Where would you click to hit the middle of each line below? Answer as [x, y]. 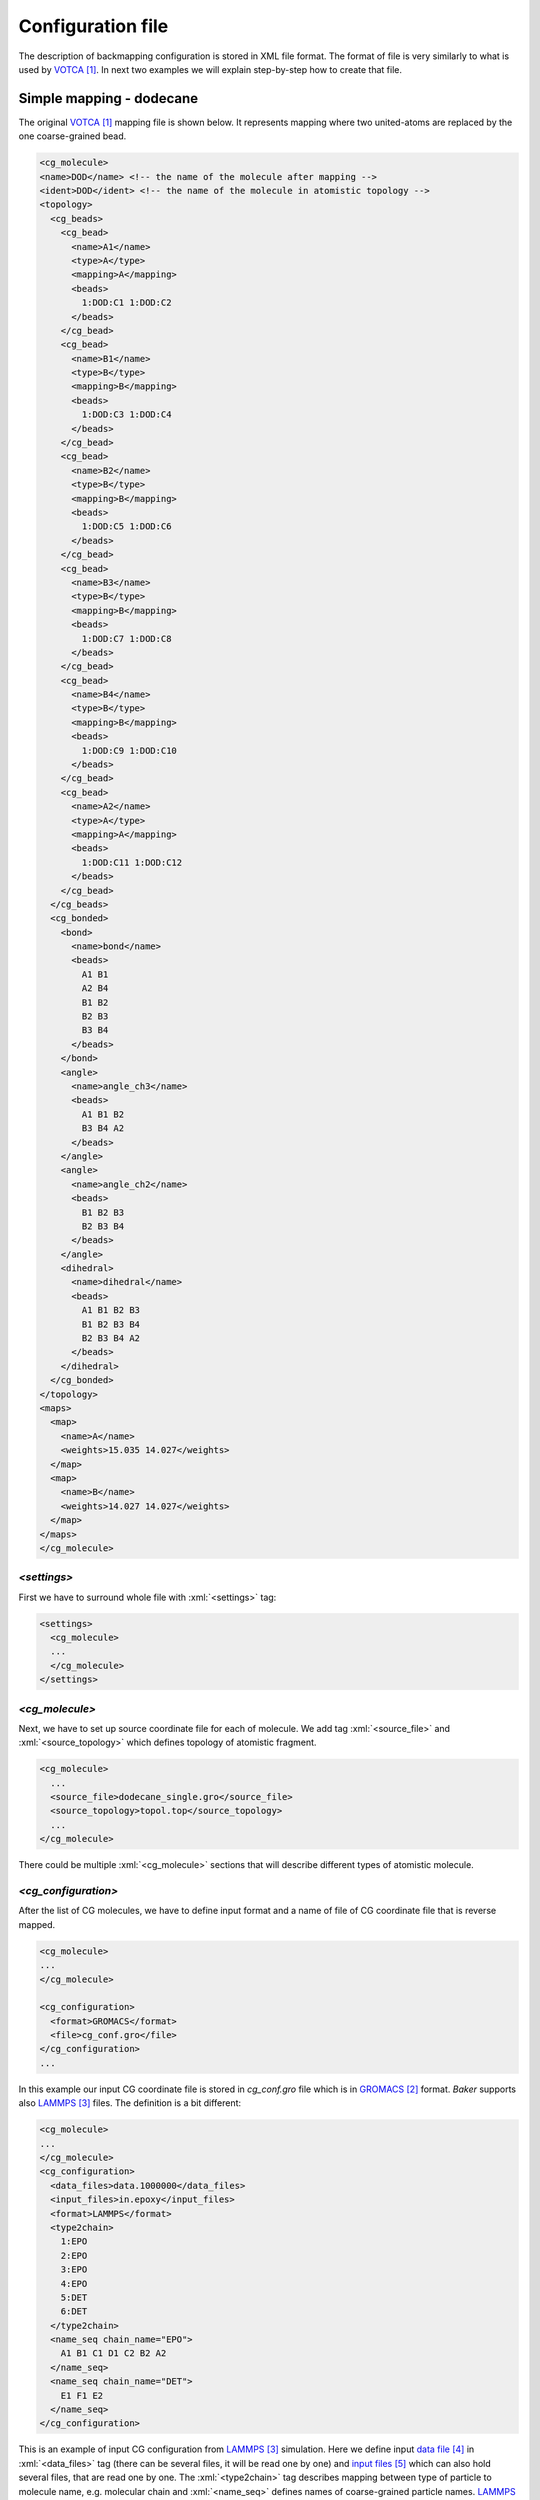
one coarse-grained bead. [72, 136]
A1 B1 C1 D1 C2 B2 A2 [113, 2353]
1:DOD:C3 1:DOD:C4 [126, 414]
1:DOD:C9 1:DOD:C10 [129, 750]
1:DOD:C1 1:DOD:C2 [126, 303]
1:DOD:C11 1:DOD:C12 [132, 862]
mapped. [37, 1924]
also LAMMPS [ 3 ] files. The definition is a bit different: [130, 2103]
